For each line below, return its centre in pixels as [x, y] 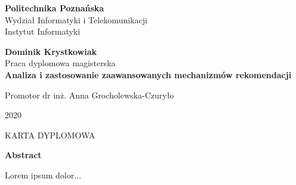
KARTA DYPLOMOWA [50, 135]
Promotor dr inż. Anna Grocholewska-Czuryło [90, 95]
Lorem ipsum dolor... [43, 175]
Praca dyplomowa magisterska [60, 63]
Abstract [23, 155]
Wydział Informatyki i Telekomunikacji [76, 19]
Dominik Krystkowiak [51, 51]
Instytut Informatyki [43, 31]
